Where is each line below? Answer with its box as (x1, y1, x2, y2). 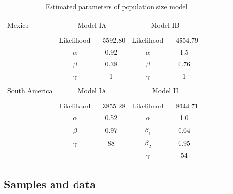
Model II (152, 86, 179, 96)
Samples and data (4, 176, 96, 191)
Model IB (151, 20, 180, 30)
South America (7, 86, 52, 96)
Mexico (7, 20, 29, 30)
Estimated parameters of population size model (45, 1, 188, 11)
